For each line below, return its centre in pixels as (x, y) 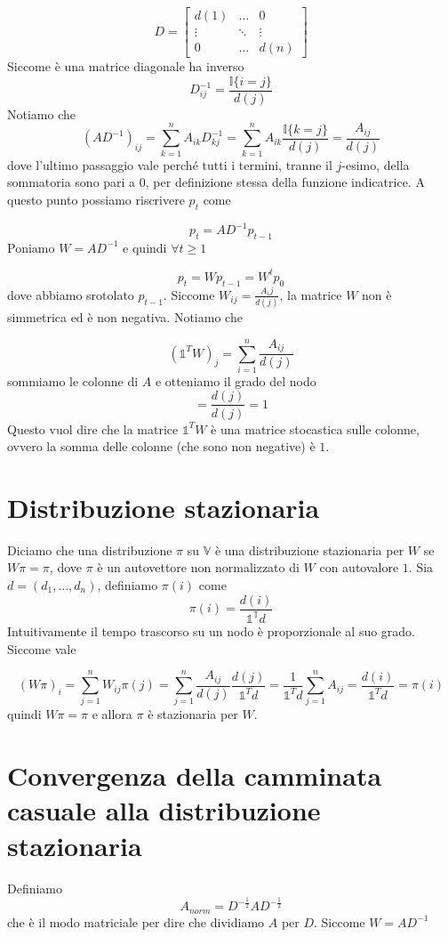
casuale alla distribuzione (164, 810)
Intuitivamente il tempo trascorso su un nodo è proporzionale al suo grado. (212, 631)
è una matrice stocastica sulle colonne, (315, 428)
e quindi (145, 247)
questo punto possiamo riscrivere (96, 199)
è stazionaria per (193, 714)
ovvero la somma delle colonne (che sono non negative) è (161, 446)
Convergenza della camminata (195, 775)
